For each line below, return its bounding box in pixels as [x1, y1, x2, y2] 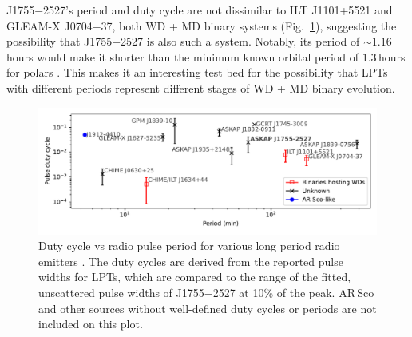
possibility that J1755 [6, 33, 113, 50]
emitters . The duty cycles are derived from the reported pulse [38, 252, 343, 269]
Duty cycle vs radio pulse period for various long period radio [38, 237, 340, 254]
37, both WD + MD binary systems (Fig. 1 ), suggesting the [101, 17, 397, 34]
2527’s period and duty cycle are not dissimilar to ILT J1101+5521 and [43, 2, 393, 18]
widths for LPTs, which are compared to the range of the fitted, [38, 268, 351, 285]
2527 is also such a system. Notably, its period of [121, 33, 360, 50]
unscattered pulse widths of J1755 [38, 283, 204, 300]
